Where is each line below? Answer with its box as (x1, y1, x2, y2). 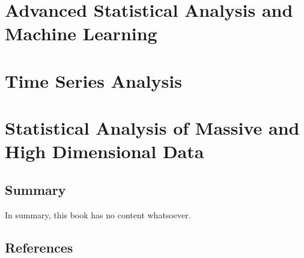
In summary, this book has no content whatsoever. (5, 208, 191, 221)
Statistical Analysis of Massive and (5, 115, 300, 140)
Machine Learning (5, 21, 157, 46)
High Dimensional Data (5, 139, 204, 164)
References (5, 238, 73, 256)
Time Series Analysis (5, 68, 182, 93)
